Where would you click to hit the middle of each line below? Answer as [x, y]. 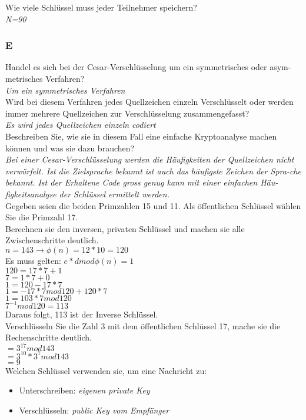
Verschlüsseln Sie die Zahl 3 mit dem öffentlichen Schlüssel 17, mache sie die [143, 325]
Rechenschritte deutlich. [49, 337]
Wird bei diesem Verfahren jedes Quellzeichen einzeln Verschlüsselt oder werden [149, 102]
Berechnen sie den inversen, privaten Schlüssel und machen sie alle [125, 228]
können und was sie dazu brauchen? [70, 148]
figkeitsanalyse [31, 194]
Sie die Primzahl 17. [42, 217]
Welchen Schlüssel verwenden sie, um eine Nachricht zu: [106, 370]
